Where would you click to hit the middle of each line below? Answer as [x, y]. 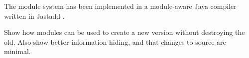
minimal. [17, 51]
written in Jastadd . [34, 15]
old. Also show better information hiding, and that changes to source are [115, 42]
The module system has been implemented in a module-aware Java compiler [120, 6]
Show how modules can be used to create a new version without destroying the [124, 32]
